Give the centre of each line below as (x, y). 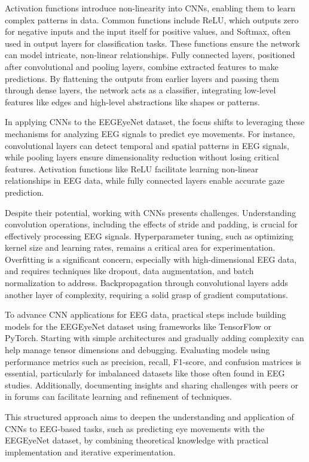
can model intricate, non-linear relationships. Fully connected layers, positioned (150, 55)
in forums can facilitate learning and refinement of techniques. (118, 396)
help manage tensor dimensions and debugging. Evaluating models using (137, 350)
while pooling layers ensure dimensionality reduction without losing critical (142, 157)
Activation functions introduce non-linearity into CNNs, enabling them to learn (150, 8)
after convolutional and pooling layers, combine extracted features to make (142, 66)
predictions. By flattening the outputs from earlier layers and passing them (142, 78)
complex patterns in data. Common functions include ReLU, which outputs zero (152, 19)
